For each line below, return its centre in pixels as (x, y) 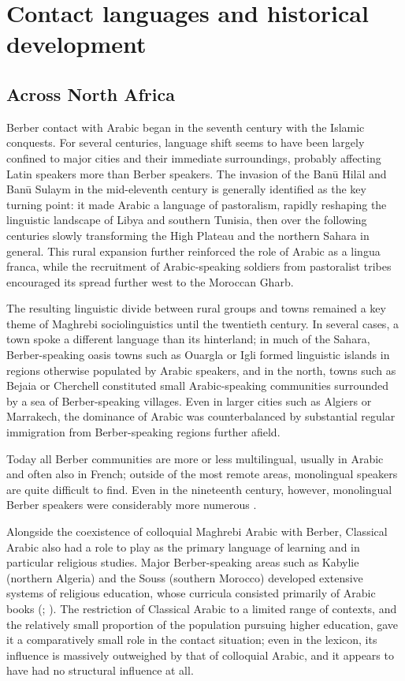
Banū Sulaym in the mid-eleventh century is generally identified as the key (186, 189)
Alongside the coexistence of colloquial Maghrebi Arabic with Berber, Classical (197, 531)
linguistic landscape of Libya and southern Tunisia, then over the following (187, 220)
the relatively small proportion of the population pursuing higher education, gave (202, 624)
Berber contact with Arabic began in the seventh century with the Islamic (186, 127)
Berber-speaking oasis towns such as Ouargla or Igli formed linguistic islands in (198, 355)
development (76, 44)
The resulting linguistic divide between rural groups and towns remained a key (196, 308)
